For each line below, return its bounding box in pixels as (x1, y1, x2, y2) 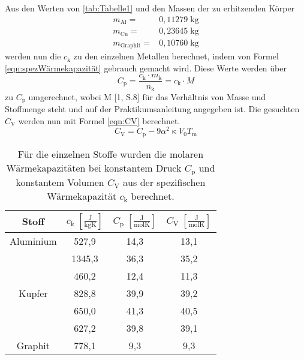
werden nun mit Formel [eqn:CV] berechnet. (18, 114, 180, 127)
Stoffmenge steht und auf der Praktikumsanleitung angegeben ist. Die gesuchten (5, 103, 300, 115)
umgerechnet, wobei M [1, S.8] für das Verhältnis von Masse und (28, 90, 266, 103)
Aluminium (10, 233, 57, 248)
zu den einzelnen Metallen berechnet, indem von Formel (73, 50, 279, 62)
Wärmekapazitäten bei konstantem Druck (6, 160, 182, 175)
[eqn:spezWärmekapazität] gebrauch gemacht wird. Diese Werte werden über (5, 61, 287, 74)
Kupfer (19, 286, 48, 300)
